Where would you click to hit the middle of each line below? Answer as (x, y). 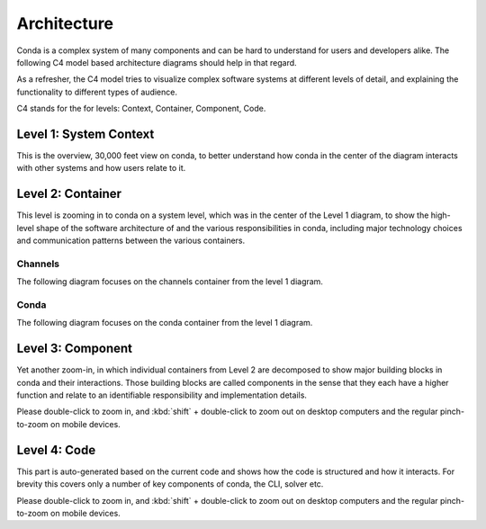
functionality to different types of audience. (97, 92)
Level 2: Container (69, 194)
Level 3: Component (74, 349)
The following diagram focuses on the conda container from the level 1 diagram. (165, 323)
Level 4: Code (56, 450)
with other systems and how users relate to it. (101, 168)
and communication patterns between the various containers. (131, 241)
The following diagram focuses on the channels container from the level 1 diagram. (170, 282)
